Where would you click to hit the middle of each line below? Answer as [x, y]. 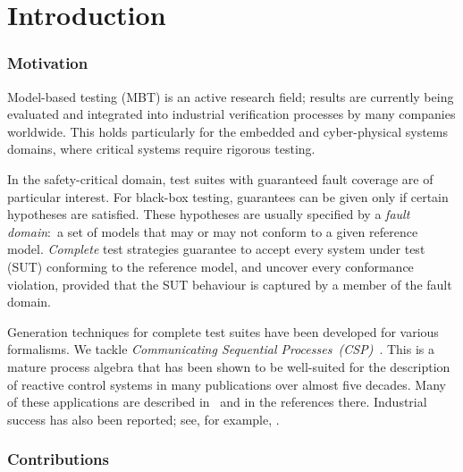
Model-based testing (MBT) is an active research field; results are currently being [231, 96]
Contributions [58, 459]
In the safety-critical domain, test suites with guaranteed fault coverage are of [220, 178]
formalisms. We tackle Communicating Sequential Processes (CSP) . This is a [221, 349]
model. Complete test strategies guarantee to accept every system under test [216, 249]
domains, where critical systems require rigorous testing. [161, 149]
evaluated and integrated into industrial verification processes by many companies [231, 114]
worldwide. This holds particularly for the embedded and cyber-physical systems [228, 131]
